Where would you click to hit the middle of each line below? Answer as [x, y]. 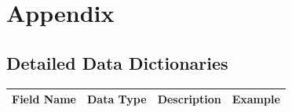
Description [189, 99]
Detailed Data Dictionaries [117, 62]
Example [256, 99]
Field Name [44, 99]
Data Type [117, 99]
